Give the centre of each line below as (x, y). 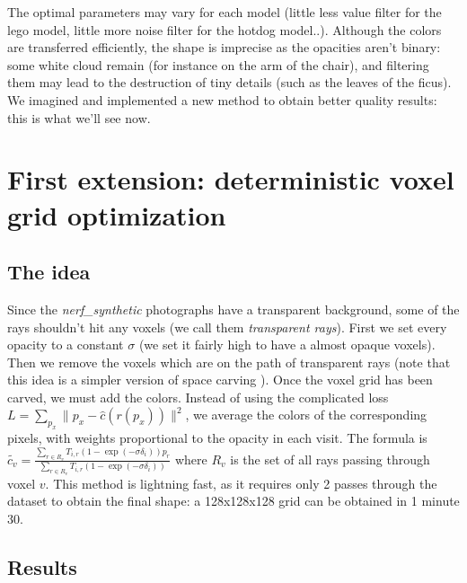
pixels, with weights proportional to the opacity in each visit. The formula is (217, 438)
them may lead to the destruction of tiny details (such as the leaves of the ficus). (229, 82)
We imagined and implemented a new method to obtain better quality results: (222, 99)
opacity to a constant (66, 344)
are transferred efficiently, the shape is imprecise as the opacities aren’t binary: (224, 47)
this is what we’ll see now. (79, 117)
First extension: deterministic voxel (231, 179)
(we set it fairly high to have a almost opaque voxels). (287, 344)
